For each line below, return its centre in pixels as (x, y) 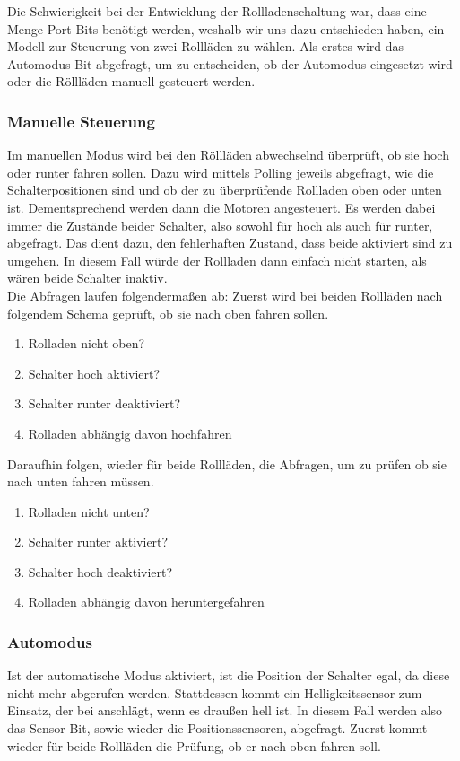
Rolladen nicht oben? (87, 343)
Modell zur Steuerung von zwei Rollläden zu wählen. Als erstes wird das (206, 46)
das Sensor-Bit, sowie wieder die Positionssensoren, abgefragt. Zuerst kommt (217, 728)
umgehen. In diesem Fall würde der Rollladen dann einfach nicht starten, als (217, 260)
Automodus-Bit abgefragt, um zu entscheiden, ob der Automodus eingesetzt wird (230, 63)
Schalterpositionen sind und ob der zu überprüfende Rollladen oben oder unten (225, 190)
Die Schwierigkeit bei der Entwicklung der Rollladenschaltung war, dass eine (217, 11)
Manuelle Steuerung (81, 121)
